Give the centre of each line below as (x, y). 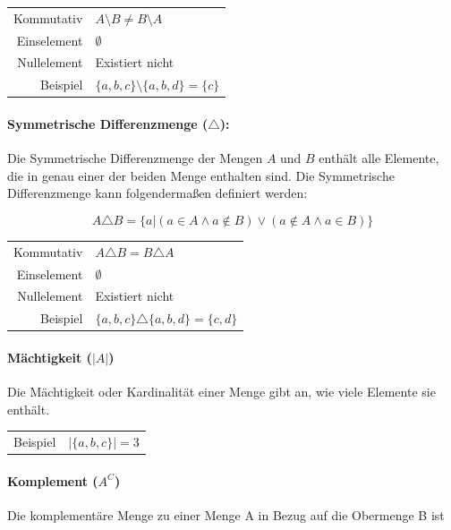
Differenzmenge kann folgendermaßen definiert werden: (157, 193)
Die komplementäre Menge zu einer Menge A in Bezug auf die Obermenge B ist (226, 514)
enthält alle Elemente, (379, 158)
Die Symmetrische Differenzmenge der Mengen (135, 158)
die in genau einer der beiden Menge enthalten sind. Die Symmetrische (201, 175)
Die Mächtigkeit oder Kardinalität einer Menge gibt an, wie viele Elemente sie (221, 392)
